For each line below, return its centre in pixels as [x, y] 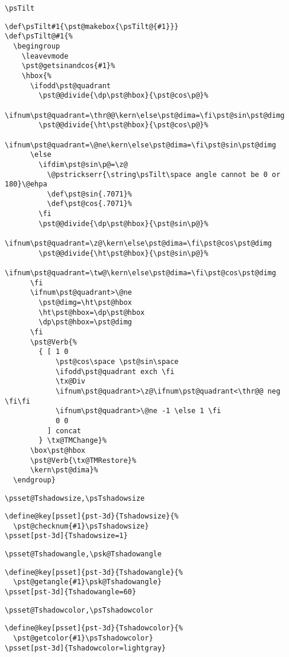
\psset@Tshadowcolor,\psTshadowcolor [79, 610]
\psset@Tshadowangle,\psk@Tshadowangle [83, 554]
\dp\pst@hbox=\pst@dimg [85, 322]
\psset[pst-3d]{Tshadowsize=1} [66, 536]
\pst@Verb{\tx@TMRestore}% [83, 460]
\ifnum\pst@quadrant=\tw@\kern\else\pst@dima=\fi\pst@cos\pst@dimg [141, 273]
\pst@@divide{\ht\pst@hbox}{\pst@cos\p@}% [123, 125]
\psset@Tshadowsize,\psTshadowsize [75, 498]
